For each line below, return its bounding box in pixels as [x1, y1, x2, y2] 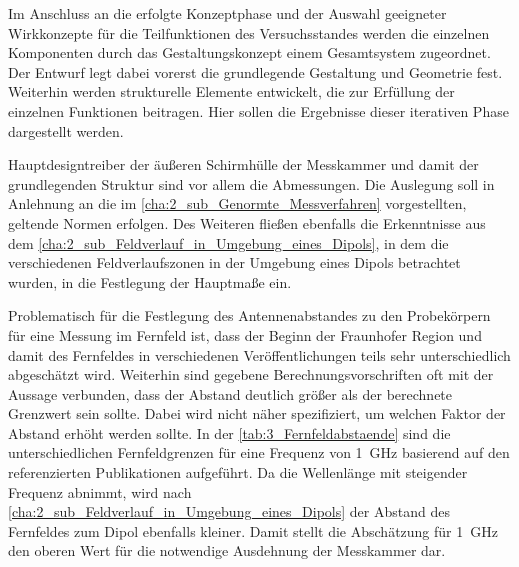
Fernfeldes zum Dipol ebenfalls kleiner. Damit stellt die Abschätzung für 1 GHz [8, 520, 498, 541]
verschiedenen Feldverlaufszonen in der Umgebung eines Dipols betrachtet [8, 252, 461, 273]
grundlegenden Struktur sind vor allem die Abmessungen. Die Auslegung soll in [8, 173, 495, 194]
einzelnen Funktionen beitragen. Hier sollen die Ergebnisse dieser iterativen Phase [8, 100, 509, 121]
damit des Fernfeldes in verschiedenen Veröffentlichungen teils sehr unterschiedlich [8, 344, 511, 365]
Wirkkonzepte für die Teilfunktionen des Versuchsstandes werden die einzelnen [8, 22, 490, 43]
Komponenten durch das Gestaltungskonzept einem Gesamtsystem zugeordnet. [8, 42, 491, 63]
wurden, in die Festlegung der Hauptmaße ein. [8, 271, 292, 292]
